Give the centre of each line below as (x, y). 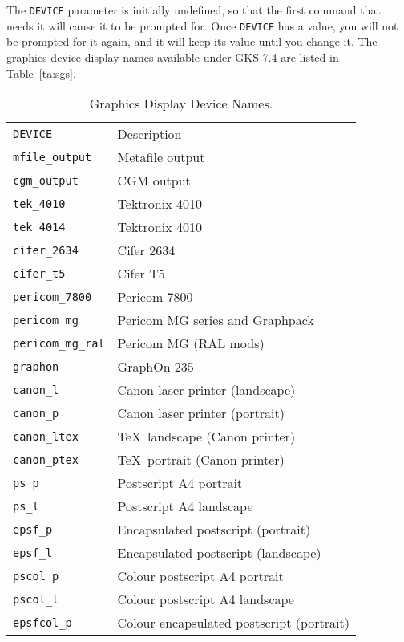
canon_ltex (46, 436)
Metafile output (161, 157)
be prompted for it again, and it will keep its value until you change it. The (192, 41)
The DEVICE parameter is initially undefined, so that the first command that (194, 10)
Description (149, 134)
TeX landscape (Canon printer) (206, 437)
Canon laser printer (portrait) (201, 413)
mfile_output (53, 157)
